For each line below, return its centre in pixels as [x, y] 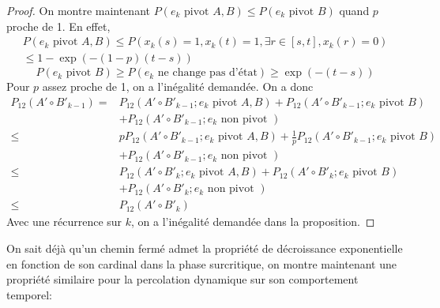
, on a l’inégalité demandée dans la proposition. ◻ [253, 222]
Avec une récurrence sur [64, 222]
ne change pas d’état [207, 73]
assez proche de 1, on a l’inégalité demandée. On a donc [178, 86]
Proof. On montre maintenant [78, 10]
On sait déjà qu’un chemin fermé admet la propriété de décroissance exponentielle [205, 248]
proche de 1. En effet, [58, 26]
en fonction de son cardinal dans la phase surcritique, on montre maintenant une [201, 263]
